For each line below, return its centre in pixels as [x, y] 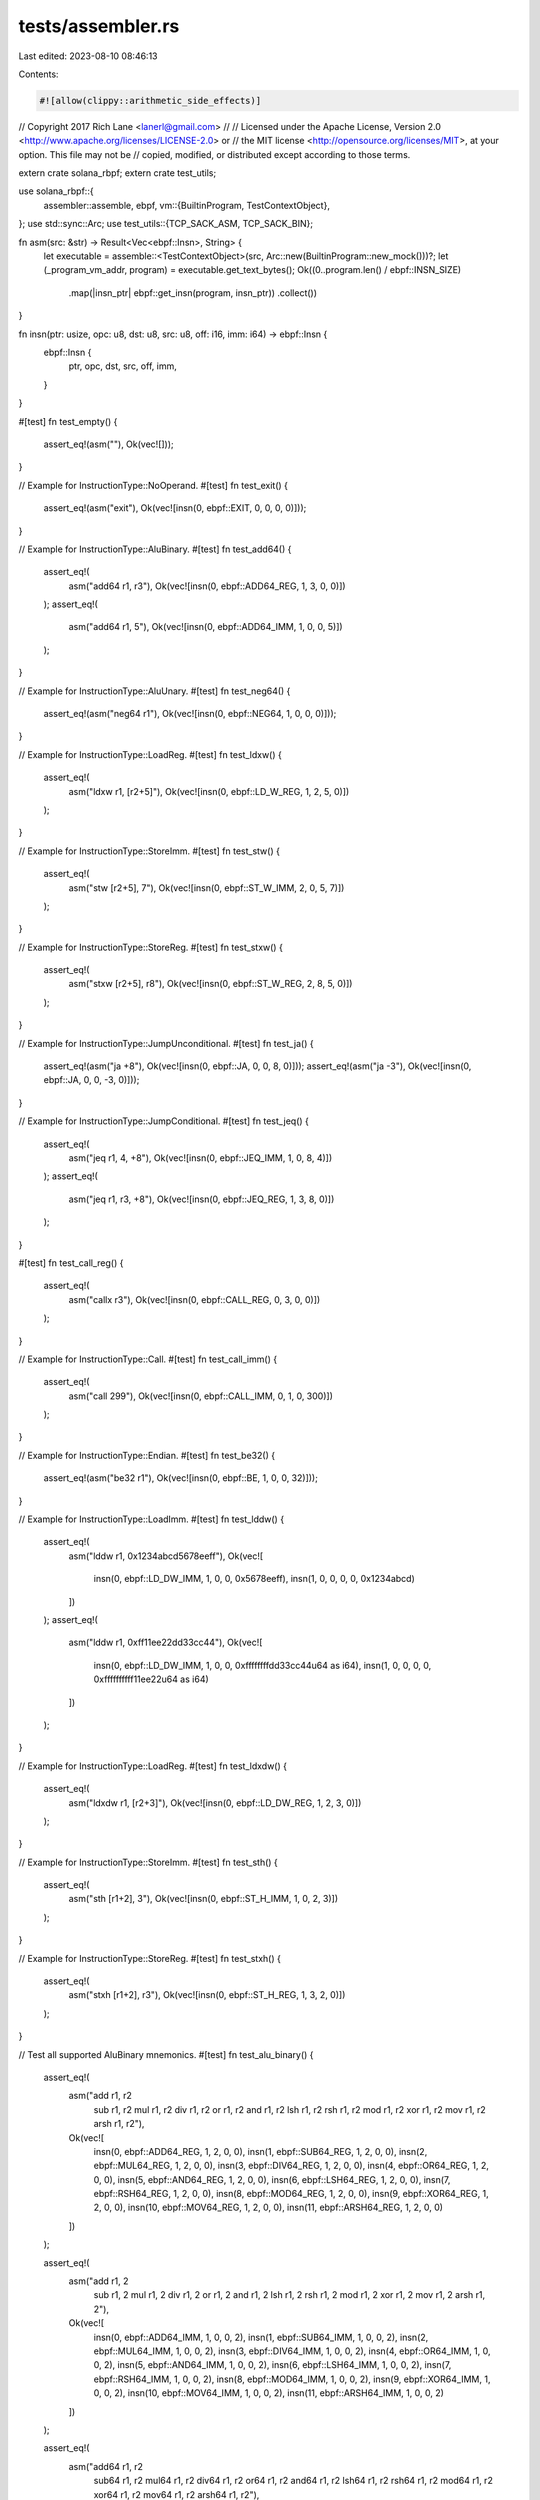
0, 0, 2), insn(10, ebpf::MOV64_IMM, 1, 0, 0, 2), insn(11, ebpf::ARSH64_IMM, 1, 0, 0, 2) [269, 2393]
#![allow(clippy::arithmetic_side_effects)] [150, 100]
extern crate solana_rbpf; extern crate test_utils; [117, 173]
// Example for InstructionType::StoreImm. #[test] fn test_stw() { [149, 851]
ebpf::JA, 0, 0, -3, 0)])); [91, 1080]
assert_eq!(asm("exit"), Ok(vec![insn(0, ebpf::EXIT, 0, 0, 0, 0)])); [175, 508]
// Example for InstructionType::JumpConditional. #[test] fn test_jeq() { [164, 1121]
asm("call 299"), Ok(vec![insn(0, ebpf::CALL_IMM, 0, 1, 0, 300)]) [201, 1396]
